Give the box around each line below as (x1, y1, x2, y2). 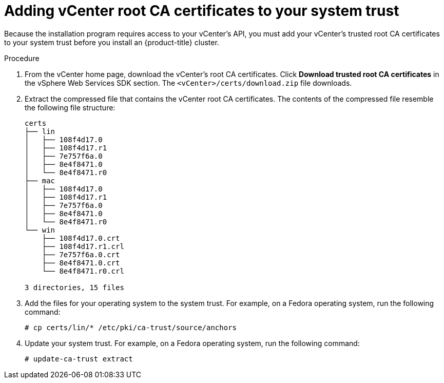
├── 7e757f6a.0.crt (42, 250, 120, 259)
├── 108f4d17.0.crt (42, 234, 120, 242)
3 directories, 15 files (25, 283, 124, 292)
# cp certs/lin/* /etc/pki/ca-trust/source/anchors (25, 323, 237, 332)
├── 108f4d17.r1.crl (42, 242, 124, 251)
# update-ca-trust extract (25, 354, 133, 363)
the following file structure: (25, 103, 115, 112)
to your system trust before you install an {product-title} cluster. (4, 37, 219, 47)
